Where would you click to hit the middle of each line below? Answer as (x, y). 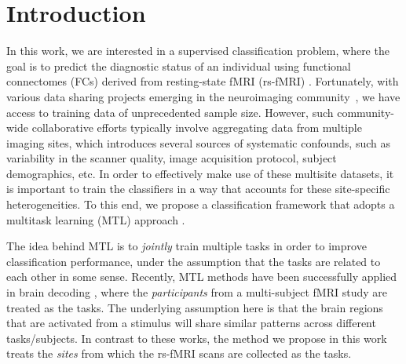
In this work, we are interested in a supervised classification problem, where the (198, 51)
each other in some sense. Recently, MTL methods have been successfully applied (202, 277)
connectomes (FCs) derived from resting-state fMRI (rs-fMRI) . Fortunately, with (203, 81)
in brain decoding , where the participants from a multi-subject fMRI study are (197, 292)
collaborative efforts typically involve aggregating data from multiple (197, 127)
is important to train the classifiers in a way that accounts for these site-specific (198, 189)
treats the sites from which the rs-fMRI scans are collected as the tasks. (179, 353)
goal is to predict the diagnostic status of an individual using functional (179, 66)
